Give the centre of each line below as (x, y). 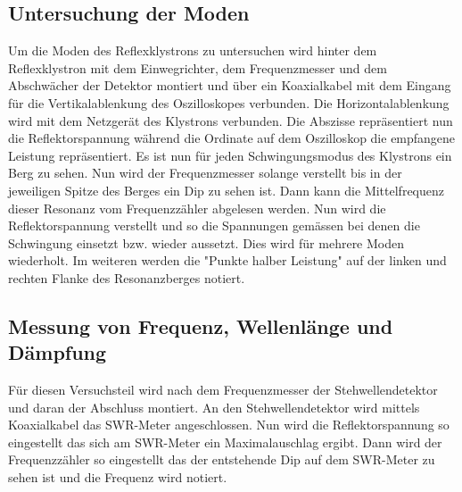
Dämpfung (58, 352)
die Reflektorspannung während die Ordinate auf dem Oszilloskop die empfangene (232, 138)
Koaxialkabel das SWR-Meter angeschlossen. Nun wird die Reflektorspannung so (229, 425)
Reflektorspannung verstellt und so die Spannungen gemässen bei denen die (214, 225)
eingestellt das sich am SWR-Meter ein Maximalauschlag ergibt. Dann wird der (225, 442)
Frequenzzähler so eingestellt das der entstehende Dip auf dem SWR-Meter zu (222, 459)
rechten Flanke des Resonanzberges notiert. (127, 277)
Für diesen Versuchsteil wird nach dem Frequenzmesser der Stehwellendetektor (223, 390)
